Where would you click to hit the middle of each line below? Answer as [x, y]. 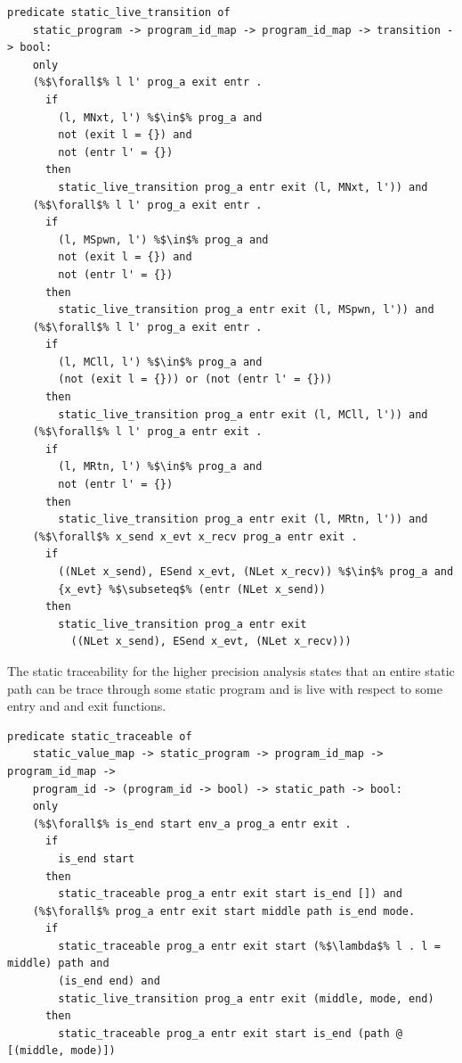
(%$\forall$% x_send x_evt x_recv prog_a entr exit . [195, 536]
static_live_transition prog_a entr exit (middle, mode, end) [246, 998]
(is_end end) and [109, 981]
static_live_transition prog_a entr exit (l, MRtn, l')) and [243, 519]
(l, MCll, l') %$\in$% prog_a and [160, 362]
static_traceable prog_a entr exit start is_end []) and [230, 894]
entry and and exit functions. [87, 706]
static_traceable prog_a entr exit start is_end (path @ [230, 1033]
